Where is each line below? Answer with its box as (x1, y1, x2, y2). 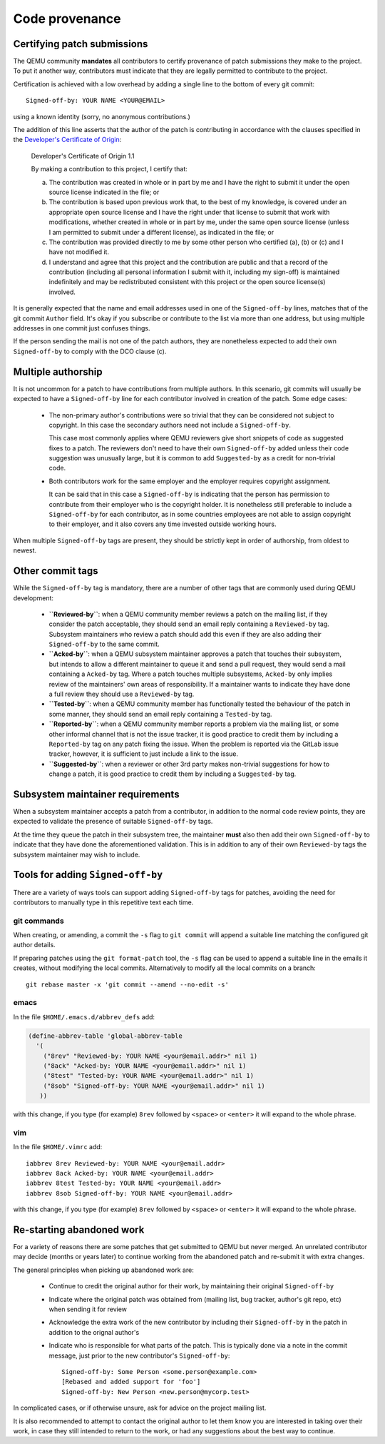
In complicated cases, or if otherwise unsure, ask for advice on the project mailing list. (13, 1403, 267, 1413)
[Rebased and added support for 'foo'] (61, 1378, 201, 1386)
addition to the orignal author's (48, 1328, 140, 1336)
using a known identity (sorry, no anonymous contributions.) (13, 112, 190, 121)
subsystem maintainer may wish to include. (13, 850, 140, 859)
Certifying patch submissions (13, 38, 148, 50)
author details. (13, 941, 56, 949)
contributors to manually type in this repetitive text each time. (13, 898, 194, 907)
